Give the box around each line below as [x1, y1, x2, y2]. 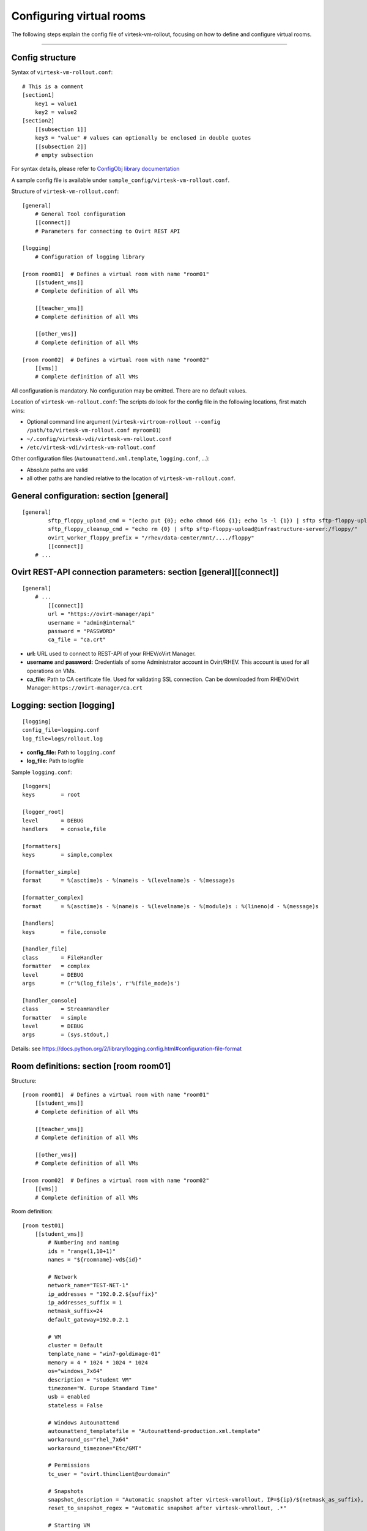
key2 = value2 [34, 109, 78, 116]
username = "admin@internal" [48, 619, 136, 626]
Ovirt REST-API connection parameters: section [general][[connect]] [11, 567, 280, 577]
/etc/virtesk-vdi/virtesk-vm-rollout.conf [26, 444, 156, 451]
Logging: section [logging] [11, 700, 115, 710]
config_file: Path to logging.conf [26, 748, 116, 756]
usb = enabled [48, 1393, 91, 1401]
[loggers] [22, 783, 51, 790]
